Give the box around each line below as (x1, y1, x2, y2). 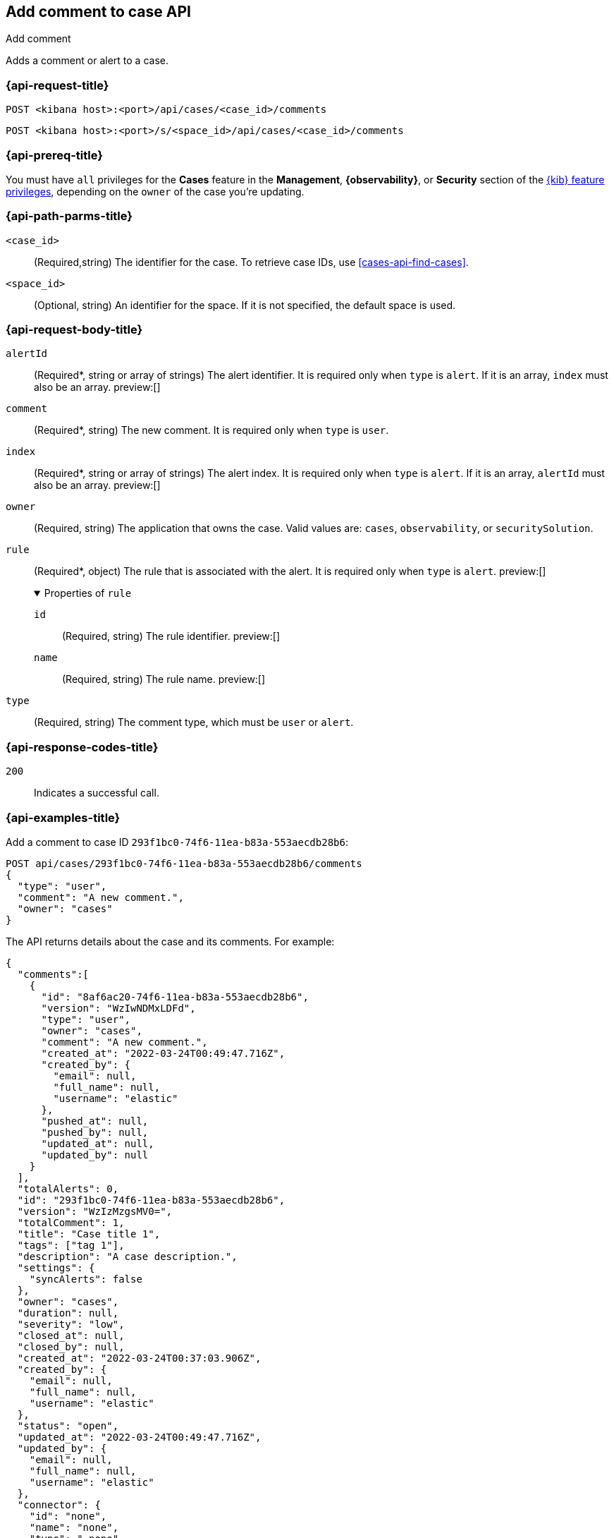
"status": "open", (17, 1419, 119, 1431)
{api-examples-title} (6, 810, 121, 825)
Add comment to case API (6, 3, 191, 20)
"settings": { (17, 1261, 95, 1273)
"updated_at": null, (41, 1137, 154, 1149)
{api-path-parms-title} (6, 209, 133, 224)
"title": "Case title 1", (17, 1228, 161, 1240)
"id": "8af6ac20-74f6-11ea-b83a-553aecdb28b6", (41, 991, 309, 1003)
